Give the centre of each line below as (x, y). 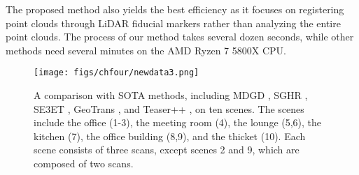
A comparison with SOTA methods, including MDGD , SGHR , (171, 95)
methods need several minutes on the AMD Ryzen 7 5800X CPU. (146, 50)
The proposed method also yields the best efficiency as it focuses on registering (175, 9)
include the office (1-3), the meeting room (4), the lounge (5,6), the (178, 122)
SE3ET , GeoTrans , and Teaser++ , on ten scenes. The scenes (169, 108)
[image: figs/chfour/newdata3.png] (117, 73)
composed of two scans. (84, 163)
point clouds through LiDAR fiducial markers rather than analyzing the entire (173, 23)
